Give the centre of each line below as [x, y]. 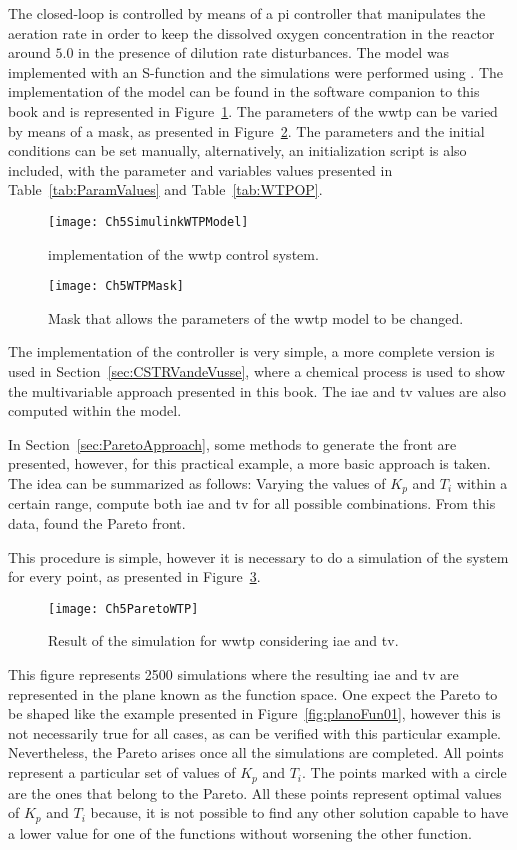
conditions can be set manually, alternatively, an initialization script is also [237, 150]
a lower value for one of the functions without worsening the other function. [240, 832]
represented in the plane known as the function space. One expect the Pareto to [253, 693]
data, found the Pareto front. [97, 523]
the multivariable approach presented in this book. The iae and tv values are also [257, 390]
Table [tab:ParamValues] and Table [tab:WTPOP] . [165, 189]
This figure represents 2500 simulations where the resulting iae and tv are [233, 674]
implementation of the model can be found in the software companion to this [244, 91]
